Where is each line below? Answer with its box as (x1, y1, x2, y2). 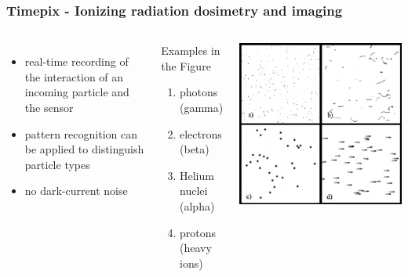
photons (180, 84, 218, 100)
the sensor (24, 99, 74, 115)
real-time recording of (24, 53, 129, 70)
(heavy (180, 239, 212, 256)
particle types (24, 156, 90, 172)
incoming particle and (24, 84, 129, 100)
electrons (180, 125, 222, 142)
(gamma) (180, 99, 224, 115)
